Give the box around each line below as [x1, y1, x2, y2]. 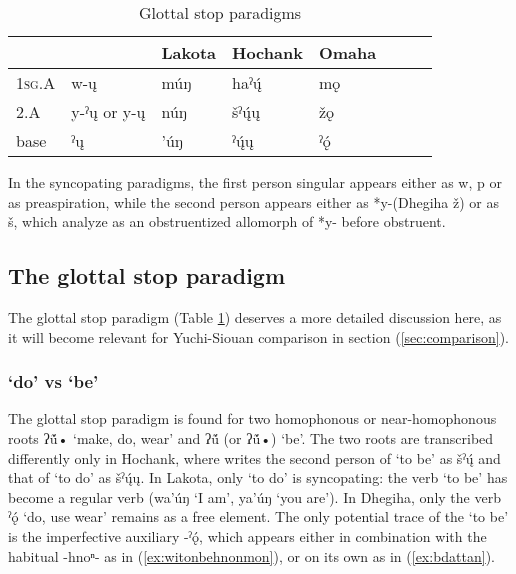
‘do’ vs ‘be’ [8, 369, 99, 394]
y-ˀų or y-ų [71, 100, 146, 123]
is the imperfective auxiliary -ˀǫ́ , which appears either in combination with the [8, 525, 487, 546]
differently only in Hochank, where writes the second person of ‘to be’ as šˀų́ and [8, 447, 501, 468]
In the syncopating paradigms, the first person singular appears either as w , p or [8, 172, 502, 192]
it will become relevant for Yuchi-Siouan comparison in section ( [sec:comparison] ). [8, 326, 509, 347]
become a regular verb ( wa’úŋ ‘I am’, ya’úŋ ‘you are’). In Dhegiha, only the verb [8, 486, 501, 507]
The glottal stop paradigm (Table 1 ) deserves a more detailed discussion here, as [8, 306, 502, 327]
